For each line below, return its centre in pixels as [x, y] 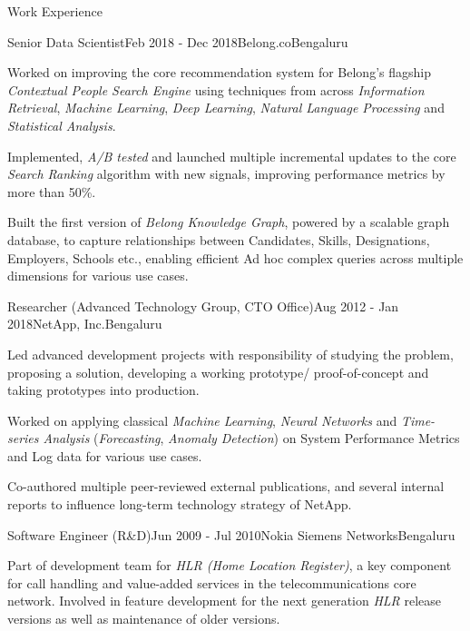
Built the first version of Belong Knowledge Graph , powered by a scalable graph [229, 222]
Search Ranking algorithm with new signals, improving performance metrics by [226, 174]
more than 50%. [52, 191]
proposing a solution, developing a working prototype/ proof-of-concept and [218, 372]
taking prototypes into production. [103, 390]
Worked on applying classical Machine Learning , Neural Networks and [202, 420]
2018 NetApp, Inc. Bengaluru [85, 324]
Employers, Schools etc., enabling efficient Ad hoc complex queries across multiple [235, 257]
